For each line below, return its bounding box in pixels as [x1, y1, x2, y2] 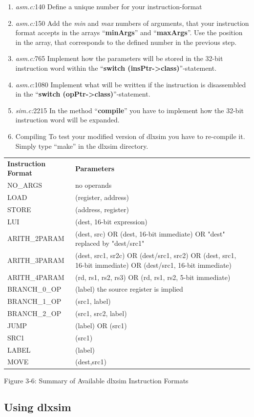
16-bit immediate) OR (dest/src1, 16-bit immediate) [75, 259, 232, 270]
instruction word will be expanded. [15, 115, 120, 125]
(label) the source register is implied [75, 284, 183, 294]
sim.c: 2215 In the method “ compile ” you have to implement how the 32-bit [15, 105, 244, 115]
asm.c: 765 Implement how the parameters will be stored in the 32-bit [15, 53, 223, 63]
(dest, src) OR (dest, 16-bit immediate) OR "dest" [75, 228, 225, 238]
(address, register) [75, 204, 129, 214]
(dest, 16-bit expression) [75, 216, 148, 226]
